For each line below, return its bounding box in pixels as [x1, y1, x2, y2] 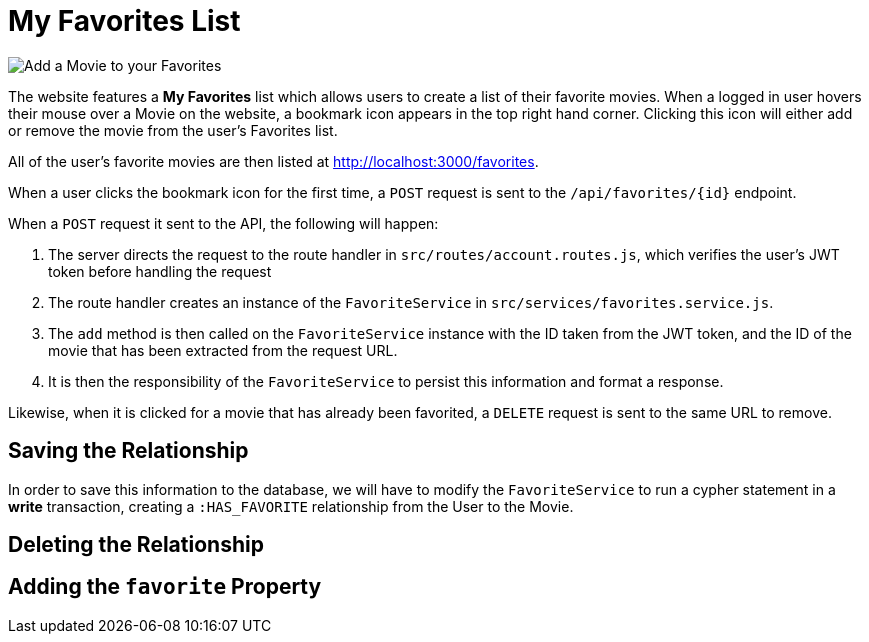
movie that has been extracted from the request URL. [48, 341, 398, 359]
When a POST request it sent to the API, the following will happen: [8, 214, 439, 232]
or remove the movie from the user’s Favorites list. [8, 121, 338, 139]
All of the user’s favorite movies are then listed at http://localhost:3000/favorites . [8, 152, 539, 170]
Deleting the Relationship [8, 532, 264, 558]
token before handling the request [48, 262, 272, 280]
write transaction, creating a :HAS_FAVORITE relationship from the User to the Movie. [8, 497, 574, 515]
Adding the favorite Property [8, 574, 322, 600]
